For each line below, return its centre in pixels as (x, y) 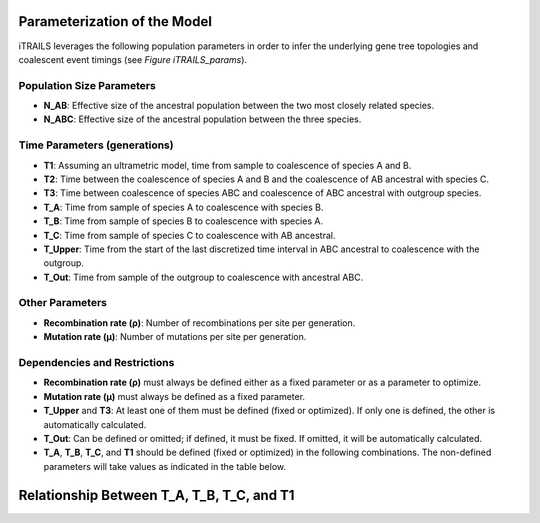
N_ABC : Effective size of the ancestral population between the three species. (202, 119)
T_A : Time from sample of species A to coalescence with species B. (183, 207)
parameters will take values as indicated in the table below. (165, 466)
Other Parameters (63, 303)
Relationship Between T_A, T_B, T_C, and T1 (156, 495)
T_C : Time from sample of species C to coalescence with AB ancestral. (189, 235)
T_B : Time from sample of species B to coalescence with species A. (183, 221)
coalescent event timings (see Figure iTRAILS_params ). (133, 59)
